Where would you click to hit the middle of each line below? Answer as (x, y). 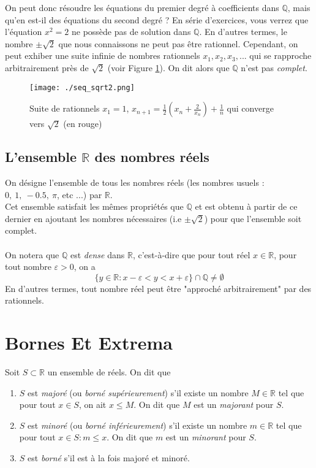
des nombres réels (152, 157)
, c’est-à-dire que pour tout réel (191, 254)
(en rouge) (83, 124)
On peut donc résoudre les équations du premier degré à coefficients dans (142, 7)
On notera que (32, 254)
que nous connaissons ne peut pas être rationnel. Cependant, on (178, 43)
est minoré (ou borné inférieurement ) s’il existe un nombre (137, 425)
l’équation (24, 32)
